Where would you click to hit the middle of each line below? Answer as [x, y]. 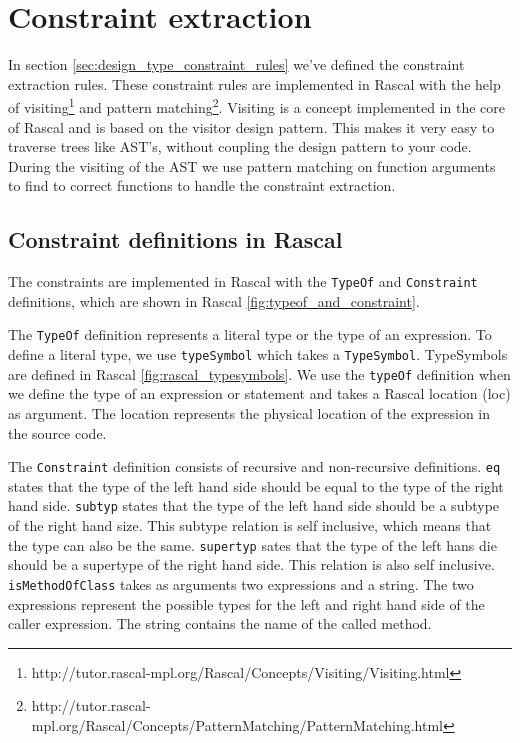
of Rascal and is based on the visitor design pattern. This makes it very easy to [251, 126]
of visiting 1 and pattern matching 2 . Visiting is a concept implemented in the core [256, 105]
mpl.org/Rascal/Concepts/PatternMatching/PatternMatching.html [237, 724]
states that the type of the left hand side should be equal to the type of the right [256, 485]
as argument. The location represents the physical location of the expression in [249, 412]
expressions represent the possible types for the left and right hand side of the [246, 603]
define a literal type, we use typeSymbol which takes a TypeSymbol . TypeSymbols [258, 354]
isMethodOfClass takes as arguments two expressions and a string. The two [241, 583]
